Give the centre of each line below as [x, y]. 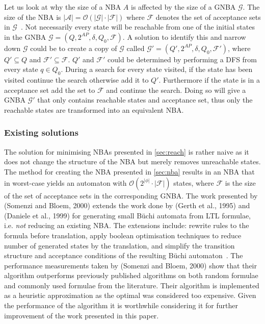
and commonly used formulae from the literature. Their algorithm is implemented [132, 285]
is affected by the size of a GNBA [183, 7]
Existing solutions [41, 132]
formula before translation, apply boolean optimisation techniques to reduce [123, 235]
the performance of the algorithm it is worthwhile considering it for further [121, 305]
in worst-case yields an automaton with [65, 182]
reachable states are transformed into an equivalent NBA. [94, 109]
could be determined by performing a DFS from [182, 59]
